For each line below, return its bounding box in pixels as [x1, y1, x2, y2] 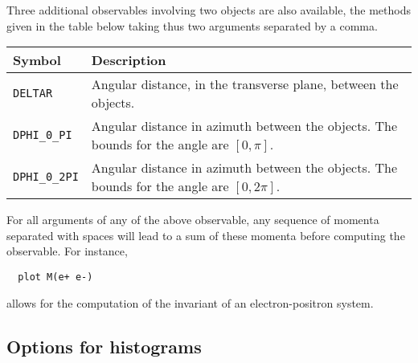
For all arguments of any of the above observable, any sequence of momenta [6, 211, 379, 228]
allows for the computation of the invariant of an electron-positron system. [6, 294, 374, 311]
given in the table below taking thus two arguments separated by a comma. [6, 17, 378, 34]
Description [91, 51, 166, 70]
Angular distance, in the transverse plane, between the [91, 75, 399, 94]
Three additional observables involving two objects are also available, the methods [6, 2, 411, 18]
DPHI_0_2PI [13, 170, 79, 184]
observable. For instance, [6, 243, 128, 259]
